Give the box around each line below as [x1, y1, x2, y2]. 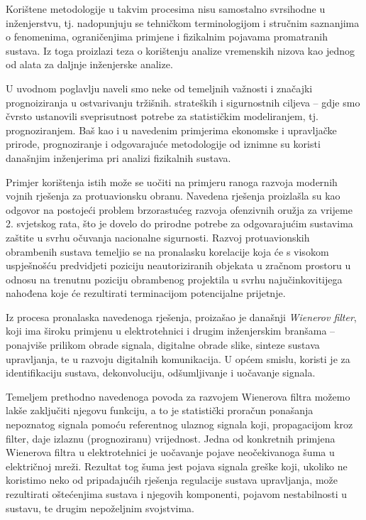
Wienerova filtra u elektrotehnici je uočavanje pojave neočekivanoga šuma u [6, 445, 335, 460]
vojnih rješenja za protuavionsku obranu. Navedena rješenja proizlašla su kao [6, 188, 340, 203]
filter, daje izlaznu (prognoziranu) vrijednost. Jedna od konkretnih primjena [6, 430, 335, 445]
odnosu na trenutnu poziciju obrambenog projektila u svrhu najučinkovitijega [6, 271, 343, 286]
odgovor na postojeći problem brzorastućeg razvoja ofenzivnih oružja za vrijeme [6, 202, 353, 217]
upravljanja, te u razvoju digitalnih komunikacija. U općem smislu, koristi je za [6, 351, 350, 366]
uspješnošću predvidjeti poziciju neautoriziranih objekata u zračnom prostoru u [6, 258, 351, 273]
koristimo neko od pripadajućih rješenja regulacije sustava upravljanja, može [6, 472, 338, 487]
